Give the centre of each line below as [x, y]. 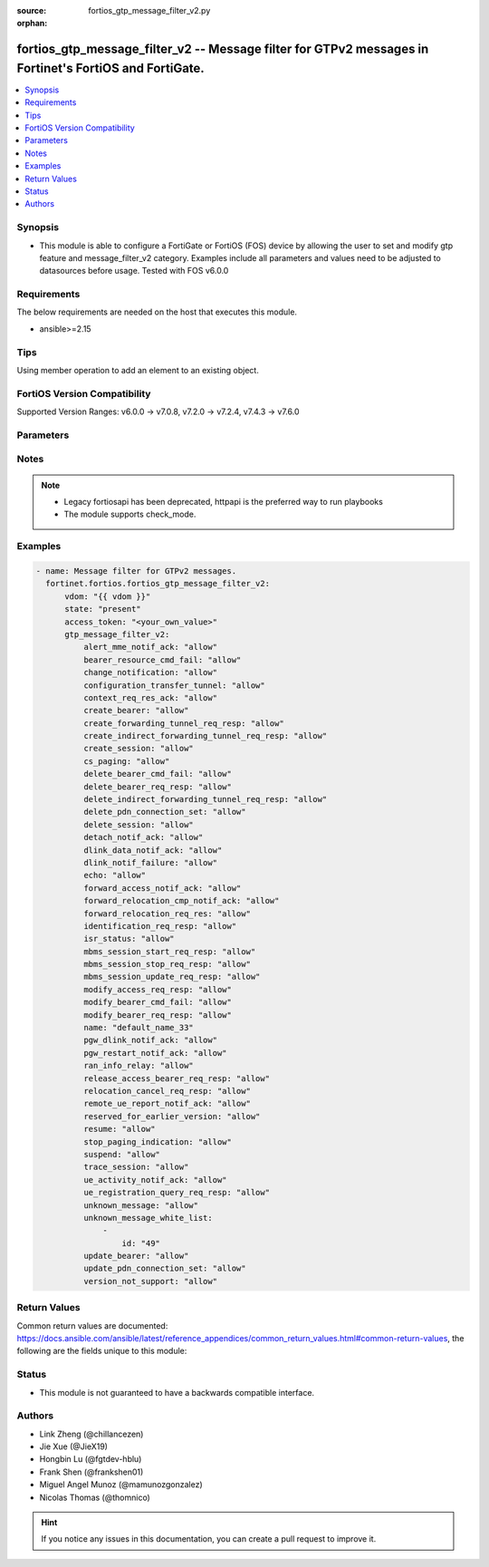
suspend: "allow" [121, 1154]
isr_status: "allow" [129, 939]
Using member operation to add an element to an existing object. [138, 370]
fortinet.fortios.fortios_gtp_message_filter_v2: [158, 584]
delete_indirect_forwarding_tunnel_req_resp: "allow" [205, 799]
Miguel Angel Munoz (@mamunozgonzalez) [121, 1485]
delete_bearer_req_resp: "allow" [158, 787]
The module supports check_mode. [130, 514]
